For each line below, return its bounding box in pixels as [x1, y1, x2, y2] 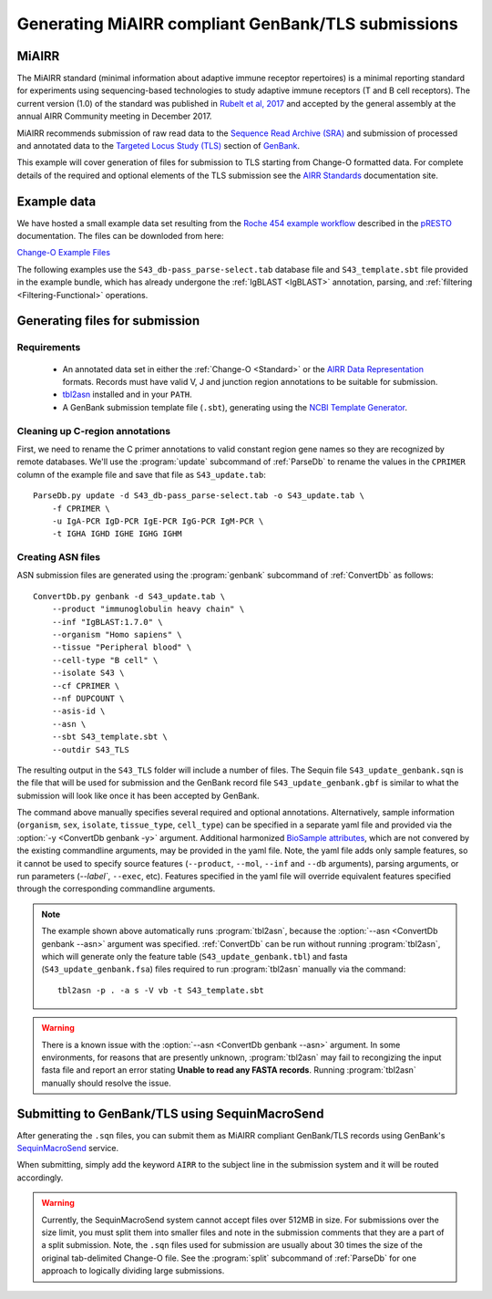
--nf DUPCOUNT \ [51, 693, 125, 703]
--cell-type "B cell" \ [51, 655, 159, 665]
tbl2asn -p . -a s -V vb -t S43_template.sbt [57, 985, 264, 995]
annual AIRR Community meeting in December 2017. [16, 110, 212, 122]
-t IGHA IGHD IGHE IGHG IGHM [51, 529, 182, 539]
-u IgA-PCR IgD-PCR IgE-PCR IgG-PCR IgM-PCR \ [51, 515, 264, 526]
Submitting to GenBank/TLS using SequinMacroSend [16, 1106, 324, 1121]
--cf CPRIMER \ [51, 681, 120, 691]
